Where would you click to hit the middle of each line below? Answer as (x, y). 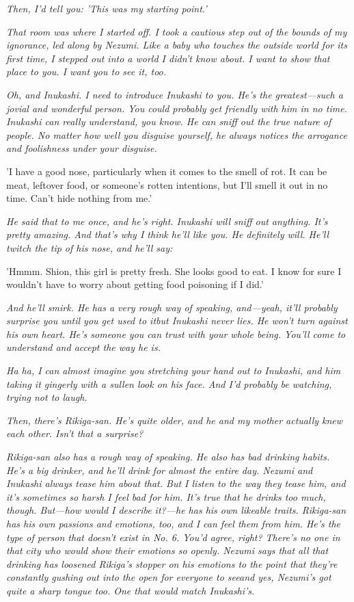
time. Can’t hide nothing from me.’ (79, 198)
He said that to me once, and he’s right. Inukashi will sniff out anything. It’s (167, 221)
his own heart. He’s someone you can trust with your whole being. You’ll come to (176, 333)
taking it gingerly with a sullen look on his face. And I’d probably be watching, (169, 383)
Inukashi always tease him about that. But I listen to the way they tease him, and (176, 483)
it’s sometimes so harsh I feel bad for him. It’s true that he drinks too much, (166, 496)
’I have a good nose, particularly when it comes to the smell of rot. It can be (167, 171)
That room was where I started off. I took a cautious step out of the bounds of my (177, 31)
